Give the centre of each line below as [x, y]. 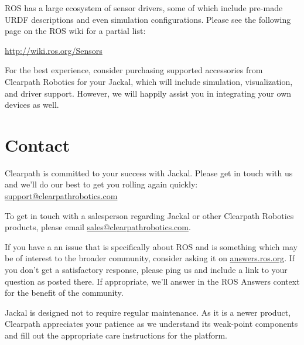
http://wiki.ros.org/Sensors [54, 50]
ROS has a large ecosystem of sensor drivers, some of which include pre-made [144, 8]
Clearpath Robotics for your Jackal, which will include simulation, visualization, [149, 81]
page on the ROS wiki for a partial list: [75, 31]
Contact [37, 144]
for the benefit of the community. [64, 293]
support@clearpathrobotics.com [61, 196]
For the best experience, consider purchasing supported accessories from [134, 70]
